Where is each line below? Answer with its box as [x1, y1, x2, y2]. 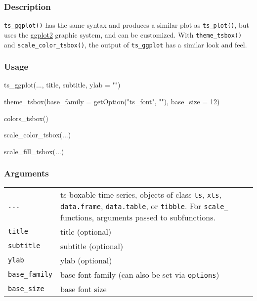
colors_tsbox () [4, 113, 48, 123]
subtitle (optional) [60, 240, 124, 252]
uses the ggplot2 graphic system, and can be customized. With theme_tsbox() [4, 29, 242, 40]
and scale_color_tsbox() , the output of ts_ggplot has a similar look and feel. [4, 39, 247, 49]
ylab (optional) [60, 254, 112, 266]
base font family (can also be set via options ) [60, 268, 219, 280]
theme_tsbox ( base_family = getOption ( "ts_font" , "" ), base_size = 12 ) [4, 96, 220, 106]
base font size [60, 283, 107, 295]
